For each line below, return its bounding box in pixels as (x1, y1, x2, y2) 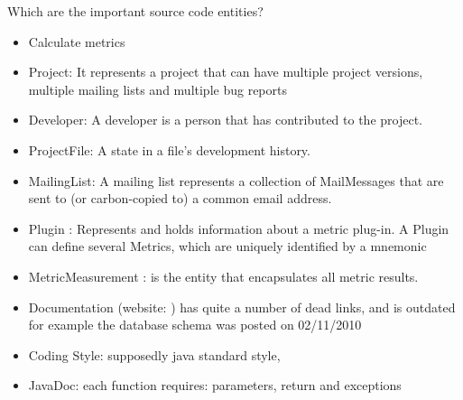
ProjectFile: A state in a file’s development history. (28, 140, 310, 159)
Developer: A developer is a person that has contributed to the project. (28, 110, 422, 129)
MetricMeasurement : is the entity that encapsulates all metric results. (28, 266, 419, 285)
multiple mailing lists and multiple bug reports (28, 79, 287, 98)
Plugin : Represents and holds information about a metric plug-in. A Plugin (28, 219, 449, 237)
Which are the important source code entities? (7, 2, 264, 20)
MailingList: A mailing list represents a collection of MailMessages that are (28, 171, 444, 190)
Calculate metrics (28, 32, 125, 51)
